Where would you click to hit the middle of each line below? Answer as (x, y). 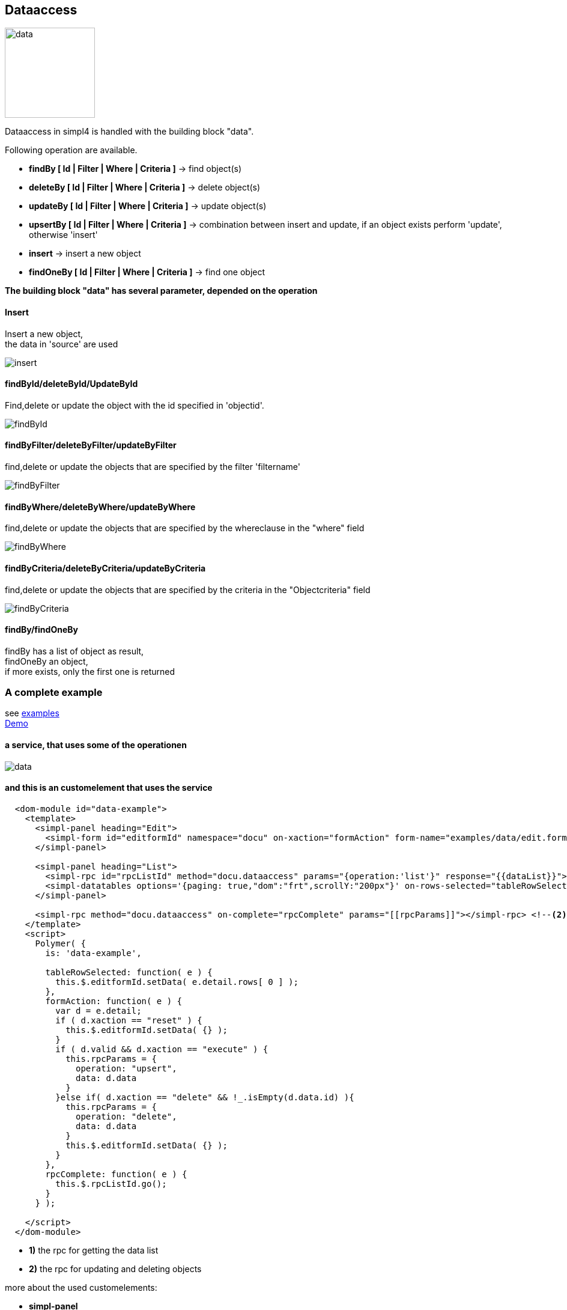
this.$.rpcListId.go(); (111, 1184)
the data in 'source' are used (62, 344)
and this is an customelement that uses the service (109, 788)
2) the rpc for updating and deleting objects (115, 1269)
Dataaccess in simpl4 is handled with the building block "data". (129, 132)
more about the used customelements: (81, 1287)
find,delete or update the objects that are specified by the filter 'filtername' (153, 467)
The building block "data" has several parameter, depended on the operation (161, 291)
